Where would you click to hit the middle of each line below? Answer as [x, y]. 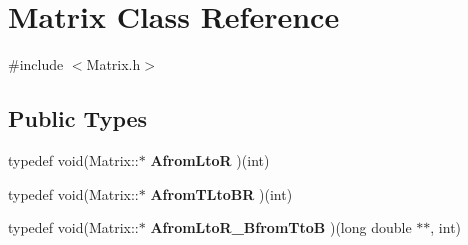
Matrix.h [113, 64]
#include [36, 64]
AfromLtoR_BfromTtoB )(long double [281, 227]
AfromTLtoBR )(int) [221, 193]
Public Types [78, 118]
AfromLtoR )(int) [210, 159]
